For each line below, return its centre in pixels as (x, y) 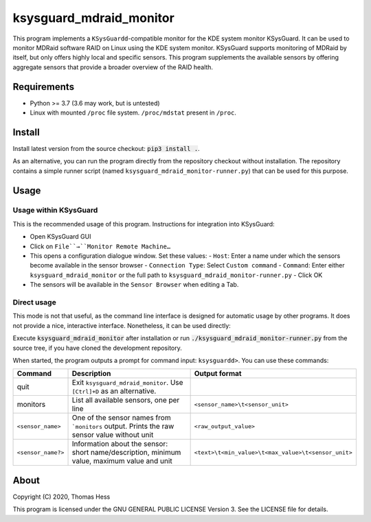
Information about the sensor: (120, 444)
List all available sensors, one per (126, 400)
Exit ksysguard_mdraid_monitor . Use (127, 383)
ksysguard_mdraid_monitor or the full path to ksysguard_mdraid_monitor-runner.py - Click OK (176, 275)
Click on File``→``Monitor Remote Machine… (100, 246)
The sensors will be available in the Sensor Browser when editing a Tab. (134, 285)
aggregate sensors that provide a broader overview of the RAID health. (113, 67)
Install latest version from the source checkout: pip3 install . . (106, 148)
